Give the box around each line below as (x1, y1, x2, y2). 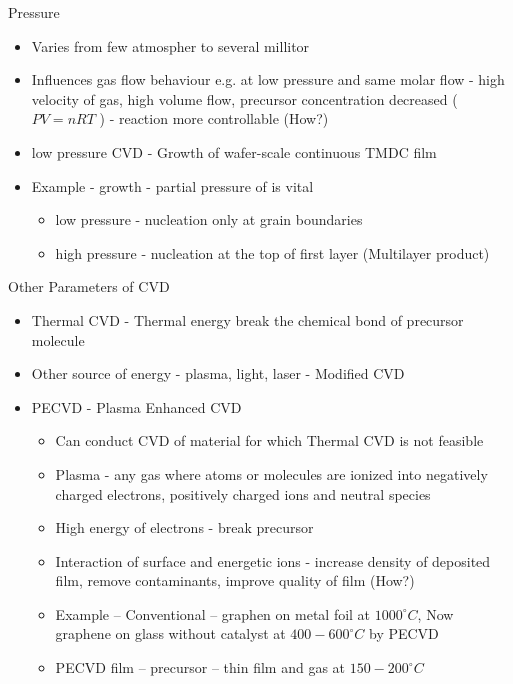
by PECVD (368, 623, 439, 644)
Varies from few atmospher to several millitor (31, 35, 310, 56)
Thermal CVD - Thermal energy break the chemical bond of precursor (31, 309, 464, 330)
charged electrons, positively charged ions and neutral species (55, 483, 431, 504)
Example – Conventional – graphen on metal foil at (55, 603, 371, 624)
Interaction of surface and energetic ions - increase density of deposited (55, 550, 491, 571)
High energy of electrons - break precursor (55, 517, 314, 538)
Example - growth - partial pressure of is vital (31, 175, 314, 196)
